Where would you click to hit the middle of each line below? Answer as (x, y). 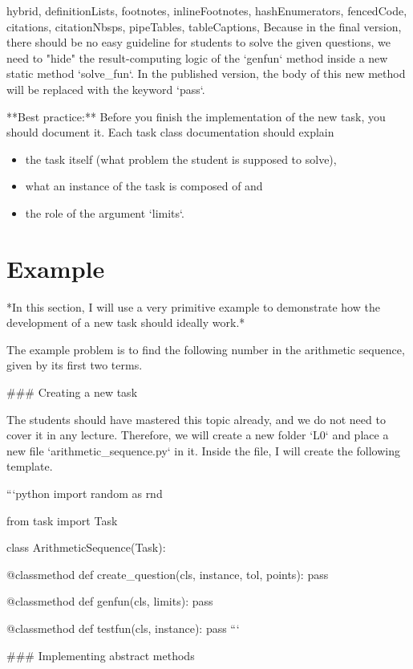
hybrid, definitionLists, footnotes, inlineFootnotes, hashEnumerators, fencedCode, (207, 10)
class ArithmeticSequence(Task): (86, 547)
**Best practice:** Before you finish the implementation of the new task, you (196, 116)
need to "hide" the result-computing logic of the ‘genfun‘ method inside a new (197, 57)
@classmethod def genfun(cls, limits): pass (110, 601)
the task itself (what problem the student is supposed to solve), (181, 159)
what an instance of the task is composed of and (144, 186)
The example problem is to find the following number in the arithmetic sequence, (206, 349)
